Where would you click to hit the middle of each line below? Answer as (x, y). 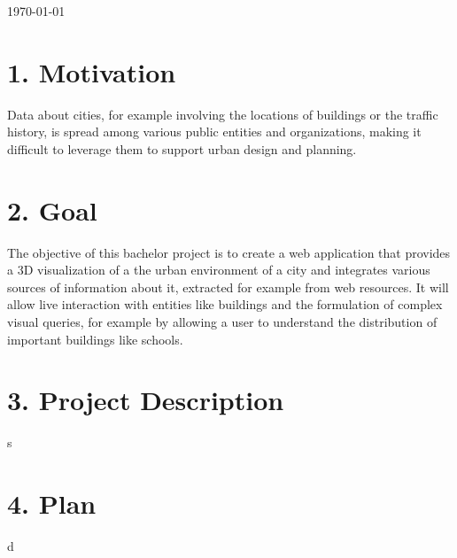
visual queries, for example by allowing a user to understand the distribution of (222, 322)
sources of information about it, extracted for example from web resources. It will (228, 287)
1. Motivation (92, 71)
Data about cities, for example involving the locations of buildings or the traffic (223, 114)
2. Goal (52, 209)
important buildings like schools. (95, 339)
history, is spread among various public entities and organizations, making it (214, 132)
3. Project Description (146, 400)
